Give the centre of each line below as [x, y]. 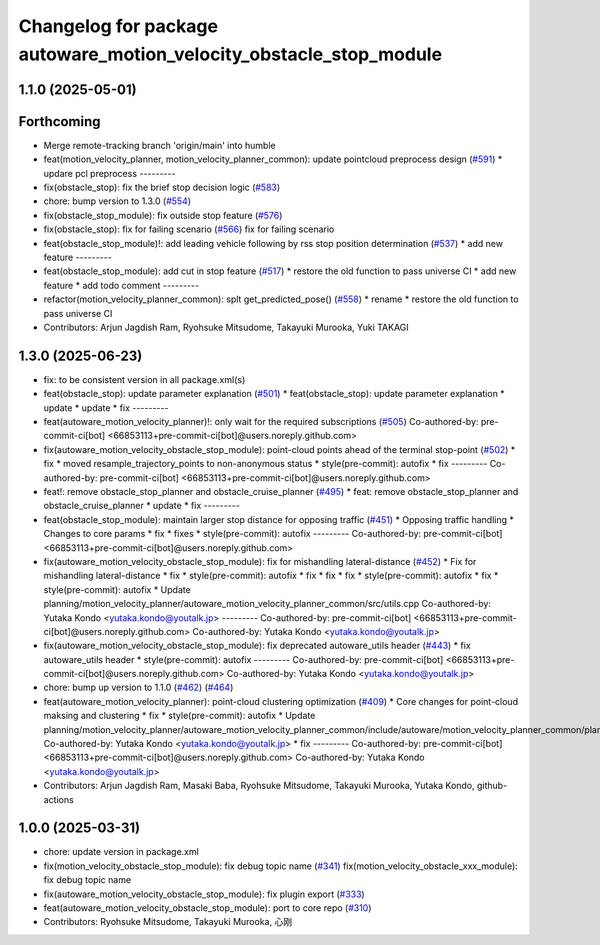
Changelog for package [118, 26]
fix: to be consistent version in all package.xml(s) [144, 379]
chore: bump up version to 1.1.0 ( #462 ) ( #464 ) [138, 687]
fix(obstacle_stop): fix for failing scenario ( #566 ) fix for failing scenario [189, 229]
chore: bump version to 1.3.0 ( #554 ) [117, 201]
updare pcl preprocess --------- [109, 173]
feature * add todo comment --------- [121, 285]
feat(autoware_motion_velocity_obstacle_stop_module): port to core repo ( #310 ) [207, 908]
